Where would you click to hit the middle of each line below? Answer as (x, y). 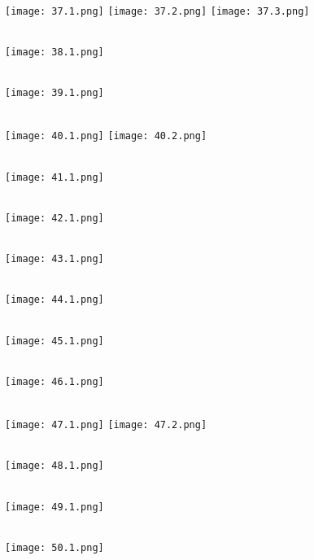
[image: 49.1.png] (55, 507)
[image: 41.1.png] (55, 177)
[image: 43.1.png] (55, 259)
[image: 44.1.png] (55, 300)
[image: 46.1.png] (55, 381)
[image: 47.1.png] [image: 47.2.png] (106, 425)
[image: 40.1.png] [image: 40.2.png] (106, 136)
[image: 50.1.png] (55, 547)
